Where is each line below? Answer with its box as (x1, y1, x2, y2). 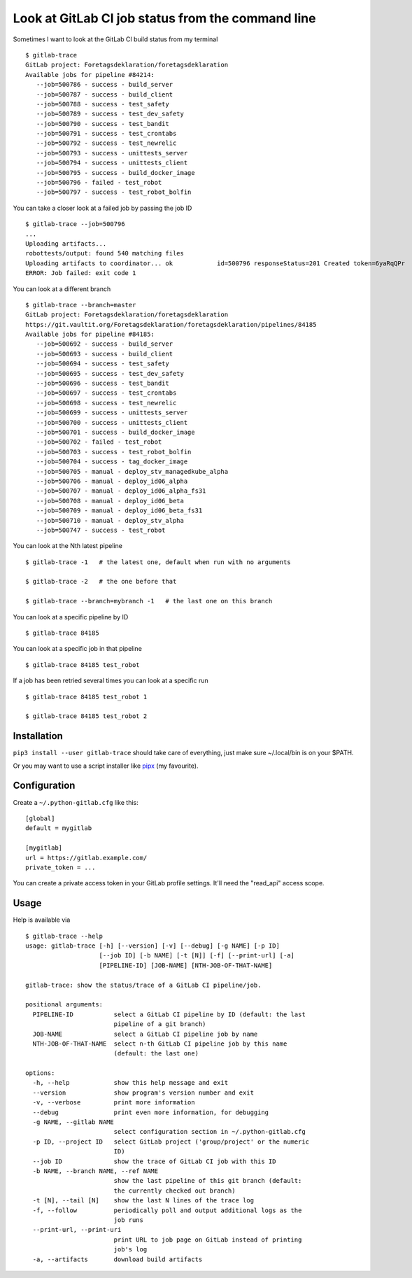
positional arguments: (25, 1001, 104, 1009)
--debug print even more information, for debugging (32, 1108, 269, 1116)
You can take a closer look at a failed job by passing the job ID (13, 204, 192, 212)
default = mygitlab (25, 824, 92, 832)
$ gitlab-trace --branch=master (25, 301, 136, 309)
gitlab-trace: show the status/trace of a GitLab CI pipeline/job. (25, 981, 262, 989)
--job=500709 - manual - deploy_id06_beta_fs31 (36, 507, 203, 514)
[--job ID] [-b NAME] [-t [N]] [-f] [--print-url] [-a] (99, 952, 295, 960)
